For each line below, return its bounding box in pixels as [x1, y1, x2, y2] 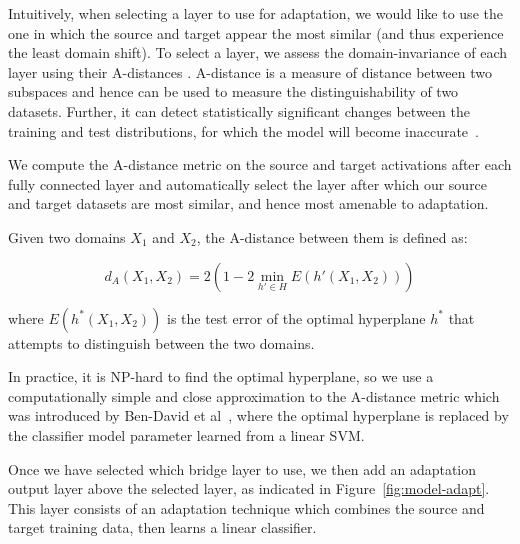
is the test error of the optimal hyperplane [166, 307, 426, 328]
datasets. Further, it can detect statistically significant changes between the [8, 100, 470, 121]
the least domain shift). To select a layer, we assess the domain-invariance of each [8, 42, 508, 63]
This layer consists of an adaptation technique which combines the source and [8, 497, 485, 518]
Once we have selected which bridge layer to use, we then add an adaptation [8, 458, 477, 479]
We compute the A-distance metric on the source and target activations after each [8, 154, 512, 175]
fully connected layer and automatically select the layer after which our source [8, 173, 488, 194]
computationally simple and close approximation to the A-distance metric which [8, 385, 500, 406]
